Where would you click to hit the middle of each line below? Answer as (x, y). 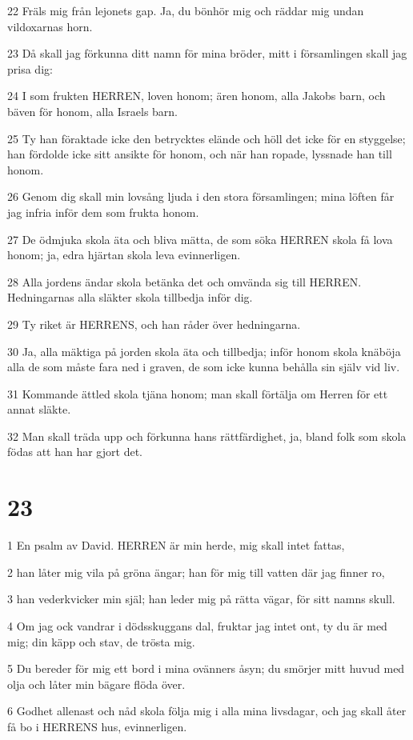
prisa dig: (30, 68)
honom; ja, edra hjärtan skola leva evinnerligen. (124, 255)
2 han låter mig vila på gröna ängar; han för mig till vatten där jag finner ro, (196, 572)
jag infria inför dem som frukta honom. (103, 212)
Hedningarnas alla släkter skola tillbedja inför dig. (130, 297)
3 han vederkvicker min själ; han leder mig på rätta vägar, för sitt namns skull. (201, 599)
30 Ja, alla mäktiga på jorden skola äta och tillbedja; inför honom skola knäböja (204, 351)
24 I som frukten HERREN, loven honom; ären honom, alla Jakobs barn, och (196, 96)
